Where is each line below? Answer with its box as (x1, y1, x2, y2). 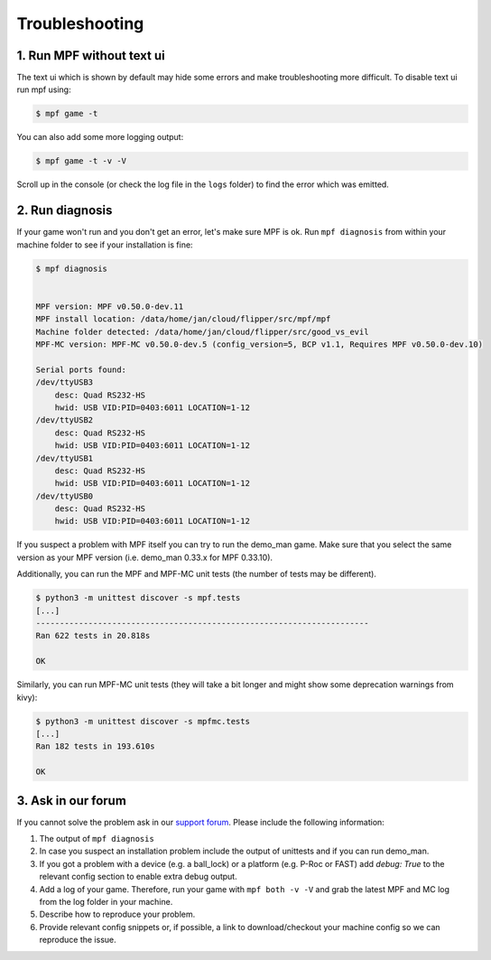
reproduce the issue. (39, 935, 116, 946)
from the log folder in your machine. (39, 896, 173, 907)
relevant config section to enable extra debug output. (39, 871, 238, 882)
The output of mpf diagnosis (39, 834, 155, 843)
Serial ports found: (35, 364, 126, 375)
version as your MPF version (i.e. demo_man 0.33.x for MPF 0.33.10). (16, 552, 273, 563)
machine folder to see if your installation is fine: (16, 239, 193, 250)
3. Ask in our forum (16, 793, 126, 808)
